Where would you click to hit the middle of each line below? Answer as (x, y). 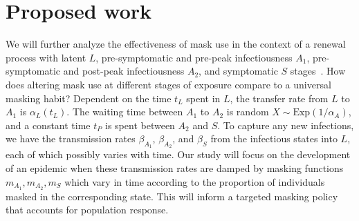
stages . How (318, 71)
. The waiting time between (125, 112)
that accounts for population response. (87, 210)
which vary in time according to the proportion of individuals (195, 181)
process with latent (46, 57)
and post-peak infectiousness (124, 71)
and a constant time (48, 125)
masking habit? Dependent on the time (89, 98)
